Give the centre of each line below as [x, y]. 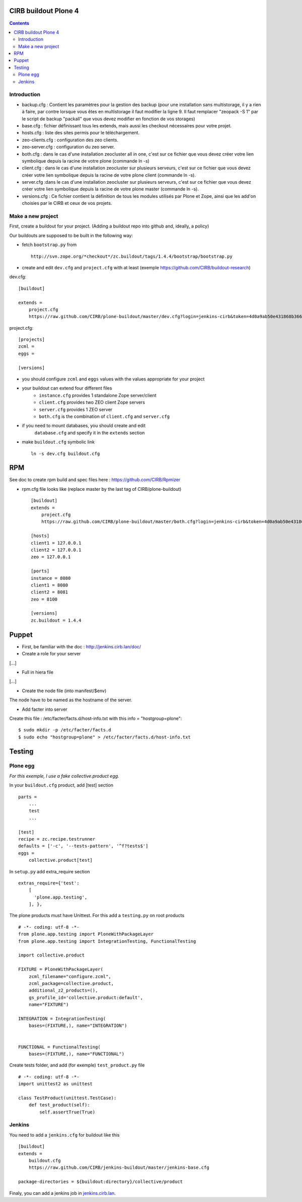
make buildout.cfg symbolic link [58, 442]
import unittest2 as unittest [56, 1084]
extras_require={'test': [49, 883]
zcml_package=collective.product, [71, 983]
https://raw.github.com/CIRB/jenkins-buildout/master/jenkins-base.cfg [119, 1168]
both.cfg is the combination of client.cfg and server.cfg [104, 416]
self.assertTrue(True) [67, 1112]
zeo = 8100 [44, 599]
